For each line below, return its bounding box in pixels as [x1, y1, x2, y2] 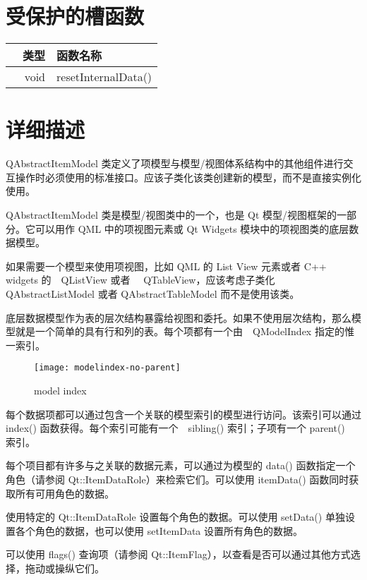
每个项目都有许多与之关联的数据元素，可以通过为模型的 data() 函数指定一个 [6, 458, 356, 473]
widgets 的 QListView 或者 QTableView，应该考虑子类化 [6, 272, 275, 287]
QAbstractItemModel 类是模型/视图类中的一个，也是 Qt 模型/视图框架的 [6, 207, 337, 222]
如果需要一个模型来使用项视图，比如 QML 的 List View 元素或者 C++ [6, 258, 327, 273]
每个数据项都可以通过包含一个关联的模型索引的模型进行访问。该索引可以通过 [6, 406, 361, 421]
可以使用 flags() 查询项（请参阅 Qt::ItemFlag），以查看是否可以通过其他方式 [6, 547, 351, 562]
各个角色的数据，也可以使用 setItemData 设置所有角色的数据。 [15, 523, 303, 538]
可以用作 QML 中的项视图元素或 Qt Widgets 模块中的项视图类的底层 [35, 221, 349, 236]
